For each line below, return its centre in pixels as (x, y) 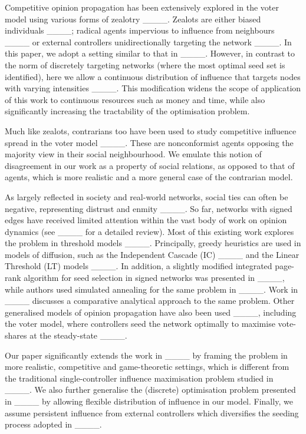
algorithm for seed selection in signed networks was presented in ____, (154, 278)
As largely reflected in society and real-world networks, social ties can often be (147, 196)
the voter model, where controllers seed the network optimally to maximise (140, 324)
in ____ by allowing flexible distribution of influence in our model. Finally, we (149, 401)
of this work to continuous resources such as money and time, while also (135, 99)
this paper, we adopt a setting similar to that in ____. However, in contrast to (150, 53)
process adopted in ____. (53, 424)
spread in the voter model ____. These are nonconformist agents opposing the (149, 142)
